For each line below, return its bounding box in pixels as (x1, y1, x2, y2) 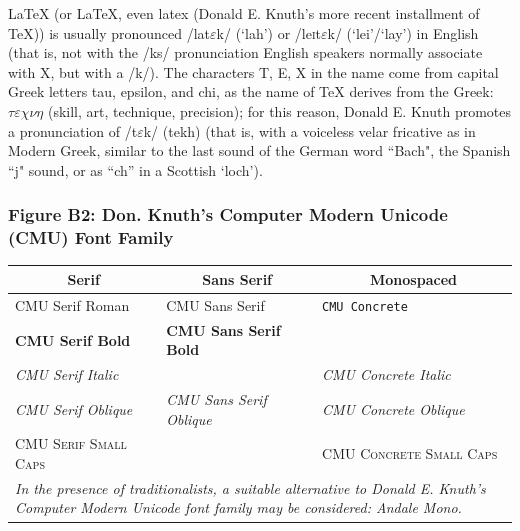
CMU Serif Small (15, 433, 127, 454)
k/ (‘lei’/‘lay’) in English (327, 22, 479, 43)
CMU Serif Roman (15, 294, 130, 315)
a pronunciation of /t (8, 120, 138, 141)
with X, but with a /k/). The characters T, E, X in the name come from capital (8, 61, 499, 82)
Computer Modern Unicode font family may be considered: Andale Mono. (15, 497, 462, 518)
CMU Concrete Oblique (322, 398, 465, 419)
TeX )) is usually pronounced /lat (8, 22, 211, 43)
